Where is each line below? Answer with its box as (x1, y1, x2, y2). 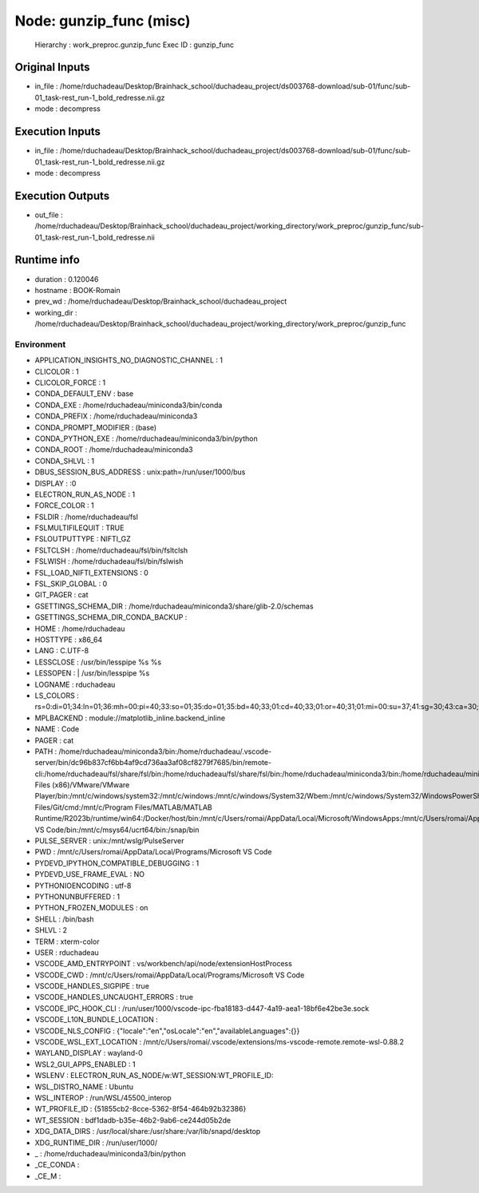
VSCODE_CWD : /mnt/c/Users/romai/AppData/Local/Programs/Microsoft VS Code (34, 970, 305, 980)
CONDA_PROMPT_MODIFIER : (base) (34, 422, 157, 432)
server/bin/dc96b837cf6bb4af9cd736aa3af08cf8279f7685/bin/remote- (34, 758, 271, 767)
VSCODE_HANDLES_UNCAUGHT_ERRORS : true (34, 993, 193, 1002)
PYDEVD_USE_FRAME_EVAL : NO (34, 870, 145, 879)
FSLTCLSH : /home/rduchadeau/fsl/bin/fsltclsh (34, 545, 188, 555)
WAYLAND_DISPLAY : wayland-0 (34, 1048, 143, 1058)
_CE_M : (34, 1171, 61, 1181)
